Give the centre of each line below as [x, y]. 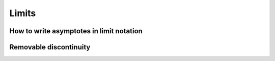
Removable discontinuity [50, 47]
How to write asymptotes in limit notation [76, 31]
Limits [23, 13]
